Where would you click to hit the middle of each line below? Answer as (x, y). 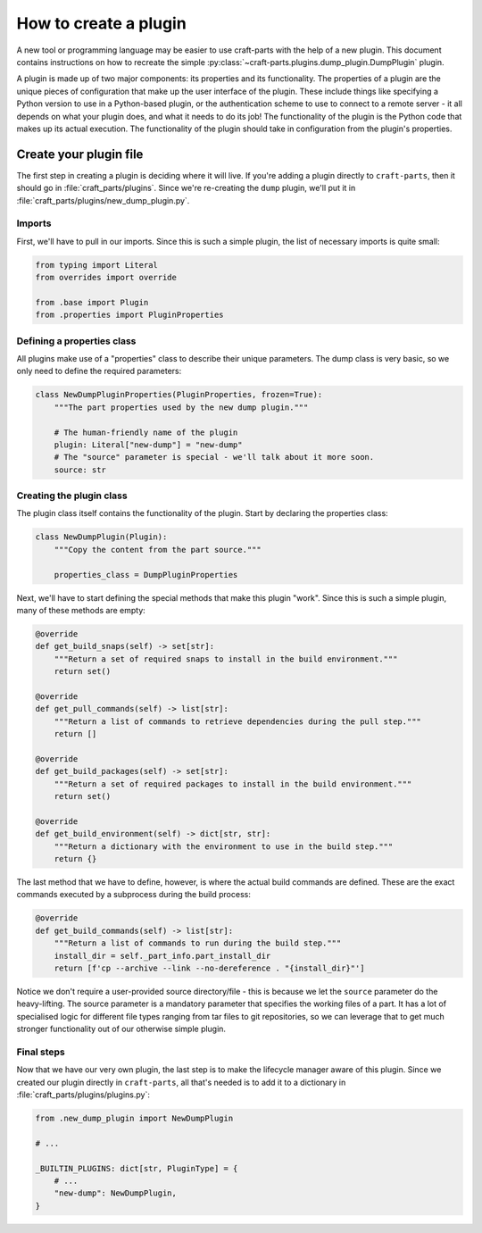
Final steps (41, 1052)
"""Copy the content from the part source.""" (158, 550)
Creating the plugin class (72, 496)
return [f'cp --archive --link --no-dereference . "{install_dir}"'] (209, 968)
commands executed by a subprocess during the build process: (134, 895)
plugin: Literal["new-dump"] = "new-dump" (148, 445)
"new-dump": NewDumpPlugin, (116, 1193)
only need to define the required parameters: (99, 371)
